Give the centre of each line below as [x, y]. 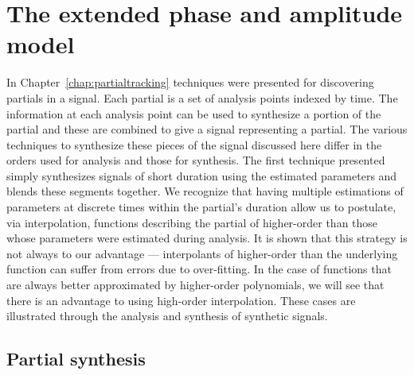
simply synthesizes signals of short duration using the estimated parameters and [202, 175]
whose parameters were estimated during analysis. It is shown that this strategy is [207, 238]
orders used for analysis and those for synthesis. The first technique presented [196, 160]
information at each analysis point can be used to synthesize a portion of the [194, 113]
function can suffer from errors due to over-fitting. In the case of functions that [199, 269]
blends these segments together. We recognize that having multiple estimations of [205, 191]
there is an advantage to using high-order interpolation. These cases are [181, 300]
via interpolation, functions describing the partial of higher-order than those [192, 222]
